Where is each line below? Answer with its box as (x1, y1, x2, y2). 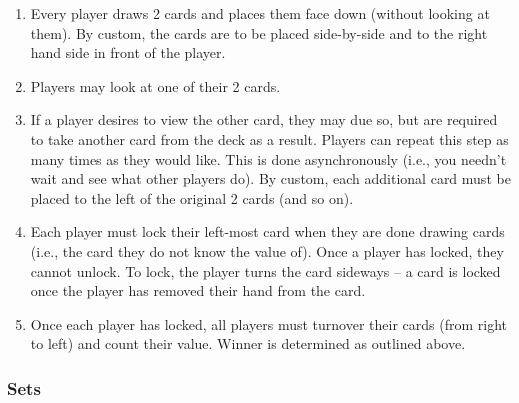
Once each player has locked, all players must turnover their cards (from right (30, 313, 508, 334)
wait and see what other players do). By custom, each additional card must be (30, 168, 511, 189)
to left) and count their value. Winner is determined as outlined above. (30, 333, 466, 354)
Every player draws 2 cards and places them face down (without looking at (30, 3, 490, 23)
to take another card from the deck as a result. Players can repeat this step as (30, 128, 509, 149)
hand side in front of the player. (30, 42, 226, 63)
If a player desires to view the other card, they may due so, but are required (30, 109, 498, 130)
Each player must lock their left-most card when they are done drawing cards (30, 221, 505, 242)
